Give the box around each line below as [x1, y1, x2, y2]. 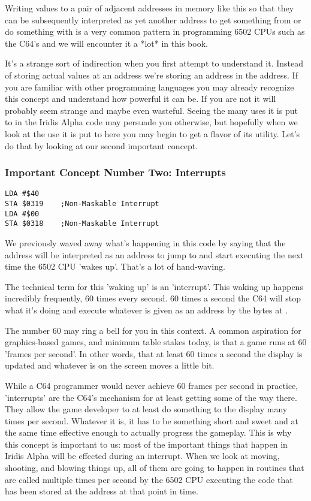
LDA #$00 [5, 209, 40, 218]
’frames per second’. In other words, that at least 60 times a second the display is [5, 347, 303, 360]
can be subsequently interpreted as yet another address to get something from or [5, 13, 301, 26]
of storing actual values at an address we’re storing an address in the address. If [5, 68, 298, 81]
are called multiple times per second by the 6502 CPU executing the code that [5, 473, 293, 485]
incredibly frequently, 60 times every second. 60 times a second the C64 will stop [5, 292, 301, 304]
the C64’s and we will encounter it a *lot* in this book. [5, 37, 208, 49]
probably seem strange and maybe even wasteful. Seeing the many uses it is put [5, 104, 298, 116]
